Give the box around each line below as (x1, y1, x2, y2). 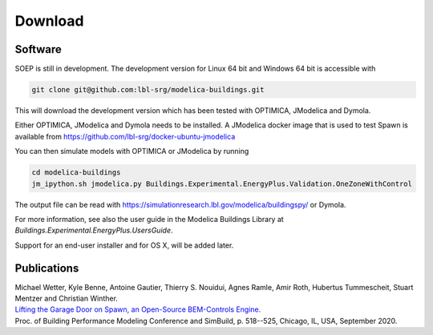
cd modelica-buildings (31, 168, 121, 177)
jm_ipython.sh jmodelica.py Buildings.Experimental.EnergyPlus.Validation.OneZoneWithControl (31, 179, 413, 188)
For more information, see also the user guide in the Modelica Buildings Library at (14, 214, 284, 224)
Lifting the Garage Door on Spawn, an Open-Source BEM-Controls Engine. (14, 305, 261, 314)
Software (14, 42, 62, 56)
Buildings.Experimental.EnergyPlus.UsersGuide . (14, 225, 173, 236)
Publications (14, 261, 79, 275)
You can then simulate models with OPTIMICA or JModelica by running (14, 147, 249, 156)
